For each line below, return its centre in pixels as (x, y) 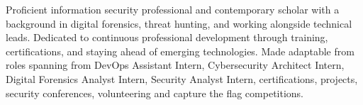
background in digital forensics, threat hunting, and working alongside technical (179, 23)
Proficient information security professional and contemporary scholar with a (173, 9)
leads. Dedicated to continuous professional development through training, (167, 37)
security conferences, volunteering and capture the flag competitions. (155, 93)
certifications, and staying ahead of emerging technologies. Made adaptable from (180, 51)
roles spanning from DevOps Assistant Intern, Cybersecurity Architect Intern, (175, 65)
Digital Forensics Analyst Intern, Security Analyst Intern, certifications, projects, (182, 78)
